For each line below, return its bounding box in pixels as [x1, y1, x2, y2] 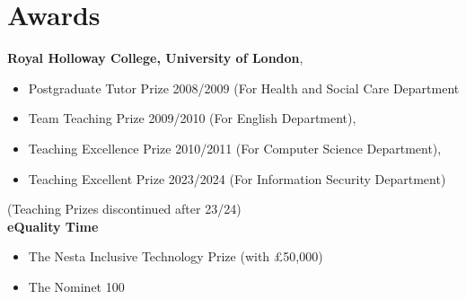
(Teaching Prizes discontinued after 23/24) [7, 199, 242, 218]
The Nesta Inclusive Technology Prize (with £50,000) [28, 247, 323, 266]
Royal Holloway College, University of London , [7, 48, 303, 67]
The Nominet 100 [28, 277, 125, 295]
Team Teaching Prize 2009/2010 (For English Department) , [28, 109, 356, 128]
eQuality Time [7, 216, 99, 235]
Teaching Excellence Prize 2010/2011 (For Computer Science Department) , [28, 138, 442, 157]
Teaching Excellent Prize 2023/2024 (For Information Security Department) [28, 169, 446, 188]
